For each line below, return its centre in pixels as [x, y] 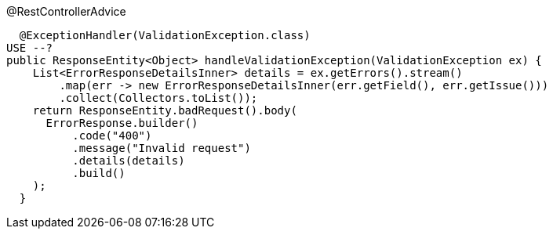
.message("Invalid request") [162, 148]
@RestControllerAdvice [66, 11]
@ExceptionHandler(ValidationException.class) [165, 35]
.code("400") [112, 136]
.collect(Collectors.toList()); [158, 98]
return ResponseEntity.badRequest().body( [165, 110]
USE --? [30, 48]
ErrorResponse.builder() [122, 123]
